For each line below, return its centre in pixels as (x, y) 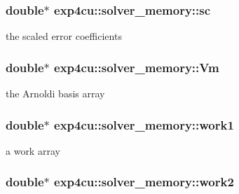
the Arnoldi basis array (55, 93)
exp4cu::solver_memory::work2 (144, 182)
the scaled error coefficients (64, 36)
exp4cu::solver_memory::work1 (144, 124)
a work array (33, 150)
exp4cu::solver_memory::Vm (137, 67)
